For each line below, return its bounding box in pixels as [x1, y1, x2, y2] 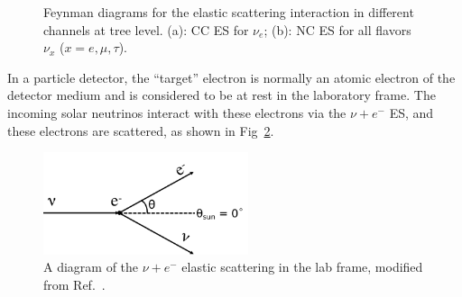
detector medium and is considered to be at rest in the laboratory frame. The [7, 85, 436, 104]
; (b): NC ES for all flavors [263, 20, 411, 39]
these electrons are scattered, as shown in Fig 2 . [7, 121, 274, 139]
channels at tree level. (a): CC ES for [43, 20, 249, 39]
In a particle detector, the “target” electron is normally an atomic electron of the [7, 67, 456, 86]
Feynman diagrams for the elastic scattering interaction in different [43, 3, 414, 21]
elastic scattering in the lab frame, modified [181, 257, 423, 276]
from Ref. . [43, 275, 106, 294]
